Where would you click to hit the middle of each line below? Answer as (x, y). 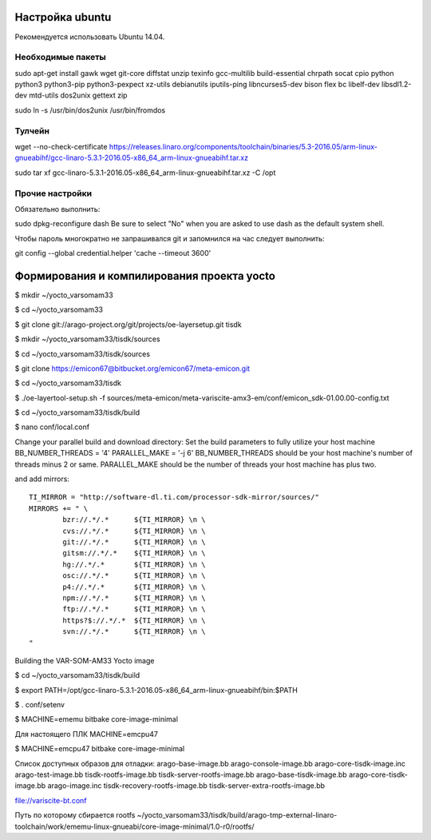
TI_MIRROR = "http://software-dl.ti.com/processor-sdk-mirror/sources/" (174, 497)
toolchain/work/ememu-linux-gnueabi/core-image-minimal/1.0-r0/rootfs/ (134, 826)
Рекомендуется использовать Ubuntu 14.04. (90, 37)
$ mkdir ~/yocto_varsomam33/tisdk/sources (87, 339)
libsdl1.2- (396, 85)
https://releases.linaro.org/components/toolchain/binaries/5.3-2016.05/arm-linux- (243, 146)
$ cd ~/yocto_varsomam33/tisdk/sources (83, 354)
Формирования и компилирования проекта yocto (145, 276)
